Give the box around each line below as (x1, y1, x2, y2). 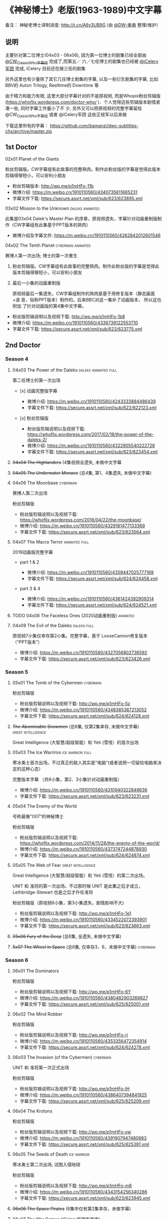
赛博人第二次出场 (12, 490, 48, 496)
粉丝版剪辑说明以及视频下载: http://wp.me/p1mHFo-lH (19, 1086, 130, 1092)
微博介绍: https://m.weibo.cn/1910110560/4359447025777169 (27, 569, 154, 575)
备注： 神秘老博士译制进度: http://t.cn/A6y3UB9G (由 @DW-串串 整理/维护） (5, 22, 161, 28)
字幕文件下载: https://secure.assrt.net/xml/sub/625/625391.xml (19, 1141, 150, 1147)
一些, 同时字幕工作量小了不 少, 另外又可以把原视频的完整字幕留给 (9, 105, 142, 111)
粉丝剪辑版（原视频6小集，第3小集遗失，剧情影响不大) (12, 900, 124, 906)
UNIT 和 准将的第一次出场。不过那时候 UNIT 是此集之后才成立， (12, 883, 143, 889)
